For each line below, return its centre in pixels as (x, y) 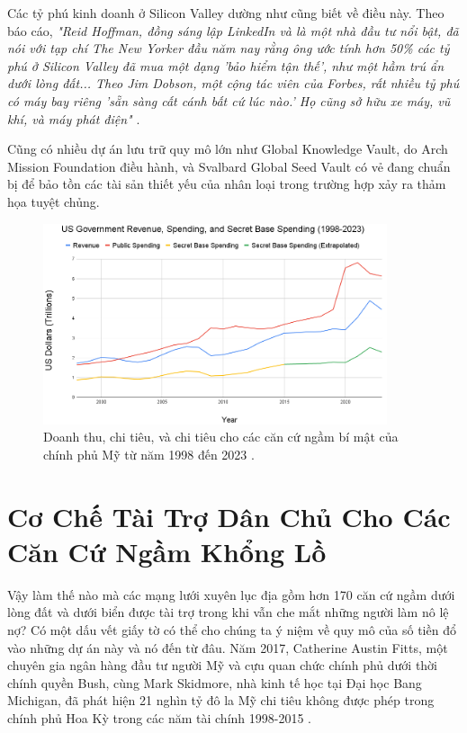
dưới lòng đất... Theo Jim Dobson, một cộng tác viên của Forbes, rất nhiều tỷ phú (233, 83)
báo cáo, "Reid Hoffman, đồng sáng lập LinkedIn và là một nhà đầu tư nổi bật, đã (233, 30)
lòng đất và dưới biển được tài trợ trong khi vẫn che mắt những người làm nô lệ (228, 612)
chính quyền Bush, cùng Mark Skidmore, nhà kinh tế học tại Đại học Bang (215, 682)
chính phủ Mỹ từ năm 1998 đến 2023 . (149, 454)
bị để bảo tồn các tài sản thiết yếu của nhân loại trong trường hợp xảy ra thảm (227, 184)
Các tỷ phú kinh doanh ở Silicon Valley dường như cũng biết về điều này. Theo (226, 13)
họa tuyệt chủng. (54, 201)
